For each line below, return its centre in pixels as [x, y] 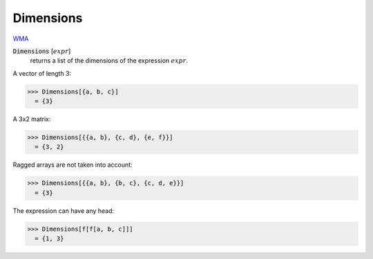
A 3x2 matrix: [32, 119]
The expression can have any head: [64, 211]
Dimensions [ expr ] [42, 51]
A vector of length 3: [42, 73]
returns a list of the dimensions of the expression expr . [109, 61]
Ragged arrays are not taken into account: [73, 165]
